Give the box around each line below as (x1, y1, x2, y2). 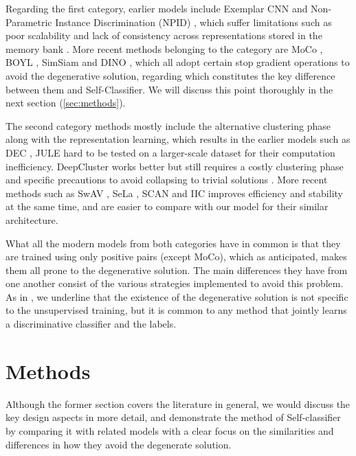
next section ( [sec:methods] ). (5, 95, 126, 110)
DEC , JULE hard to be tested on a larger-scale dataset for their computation (5, 145, 335, 159)
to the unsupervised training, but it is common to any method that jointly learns (5, 303, 347, 317)
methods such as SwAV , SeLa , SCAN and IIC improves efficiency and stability (5, 185, 343, 200)
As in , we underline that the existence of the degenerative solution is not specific (5, 289, 348, 304)
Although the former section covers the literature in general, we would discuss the (5, 396, 351, 411)
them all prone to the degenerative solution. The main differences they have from (5, 262, 348, 277)
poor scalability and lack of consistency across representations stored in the (5, 28, 322, 43)
